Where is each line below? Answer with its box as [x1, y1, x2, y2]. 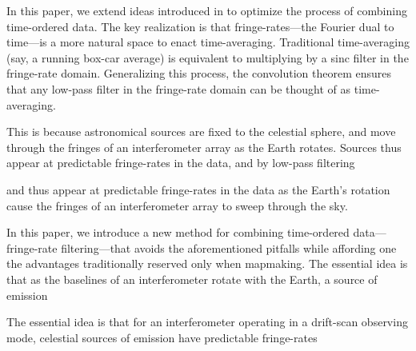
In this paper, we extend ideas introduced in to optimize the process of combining [6, 2, 407, 18]
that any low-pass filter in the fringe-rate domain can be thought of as [6, 80, 351, 97]
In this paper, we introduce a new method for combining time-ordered [6, 224, 350, 241]
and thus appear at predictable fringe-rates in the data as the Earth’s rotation [6, 181, 390, 197]
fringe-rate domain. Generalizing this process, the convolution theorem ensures [6, 65, 391, 82]
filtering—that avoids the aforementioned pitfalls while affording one [61, 239, 397, 256]
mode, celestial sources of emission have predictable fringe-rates [6, 329, 318, 345]
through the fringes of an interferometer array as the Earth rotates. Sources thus [6, 138, 402, 155]
